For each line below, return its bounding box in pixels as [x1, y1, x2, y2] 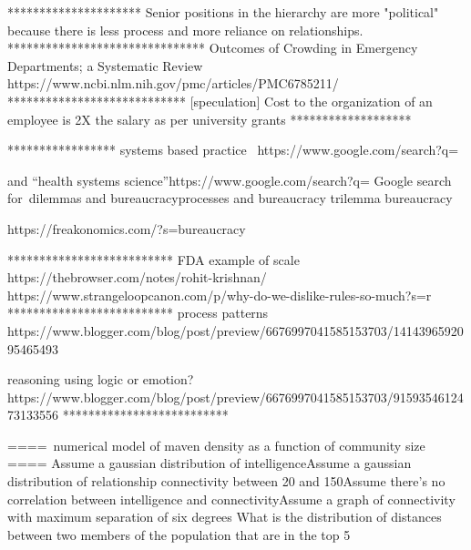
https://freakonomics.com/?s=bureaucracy [7, 219, 246, 238]
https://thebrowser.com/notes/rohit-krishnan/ [7, 268, 267, 287]
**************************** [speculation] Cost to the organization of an [7, 91, 433, 110]
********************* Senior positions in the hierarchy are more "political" [7, 3, 439, 21]
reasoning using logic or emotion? [7, 370, 194, 389]
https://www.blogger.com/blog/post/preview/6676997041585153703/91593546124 [7, 387, 464, 406]
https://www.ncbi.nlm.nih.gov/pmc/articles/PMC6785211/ [7, 74, 339, 93]
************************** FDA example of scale [7, 250, 300, 269]
